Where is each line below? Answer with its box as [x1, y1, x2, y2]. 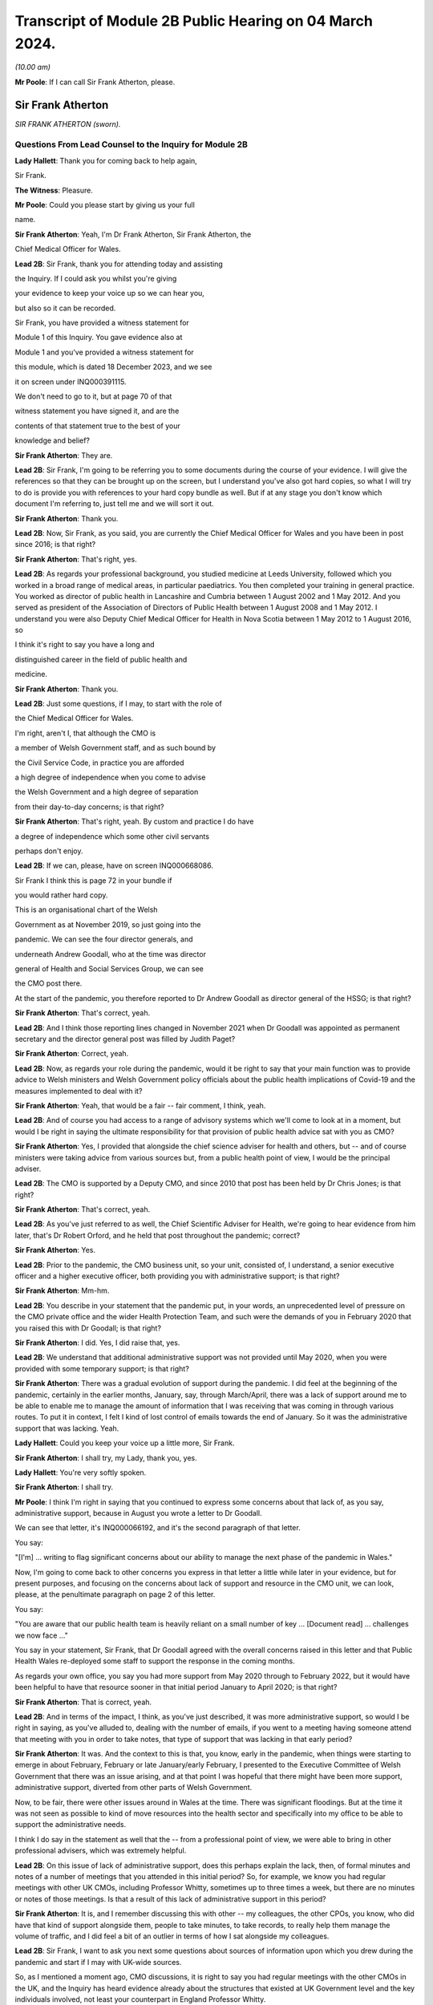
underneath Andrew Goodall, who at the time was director [14, 949, 206, 958]
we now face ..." [14, 1630, 68, 1640]
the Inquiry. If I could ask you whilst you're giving [14, 273, 177, 283]
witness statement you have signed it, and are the [14, 406, 180, 416]
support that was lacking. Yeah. [14, 1424, 119, 1433]
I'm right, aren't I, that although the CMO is [14, 728, 156, 738]
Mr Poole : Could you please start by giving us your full [14, 200, 196, 209]
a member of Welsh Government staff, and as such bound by [14, 743, 216, 753]
